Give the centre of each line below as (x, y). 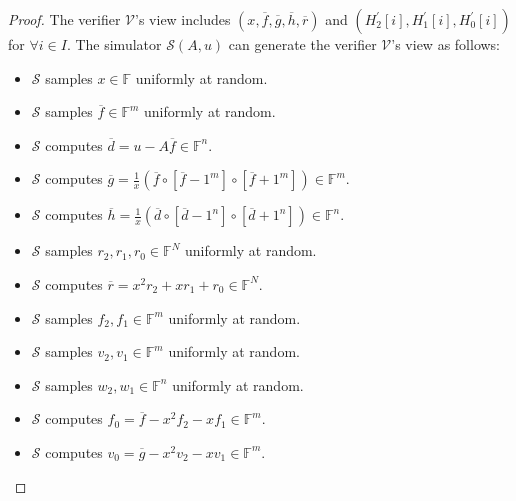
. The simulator (114, 44)
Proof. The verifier (64, 19)
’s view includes (183, 19)
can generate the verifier (302, 44)
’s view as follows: (446, 44)
